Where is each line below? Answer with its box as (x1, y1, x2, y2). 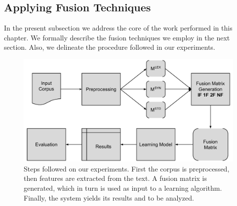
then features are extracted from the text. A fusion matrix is (24, 173, 207, 183)
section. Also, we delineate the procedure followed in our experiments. (4, 42, 215, 52)
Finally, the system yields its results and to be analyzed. (24, 192, 194, 203)
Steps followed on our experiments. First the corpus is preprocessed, (24, 163, 230, 173)
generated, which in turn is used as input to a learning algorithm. (24, 183, 222, 193)
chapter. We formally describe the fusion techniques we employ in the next (4, 32, 230, 42)
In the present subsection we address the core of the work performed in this (4, 23, 233, 33)
